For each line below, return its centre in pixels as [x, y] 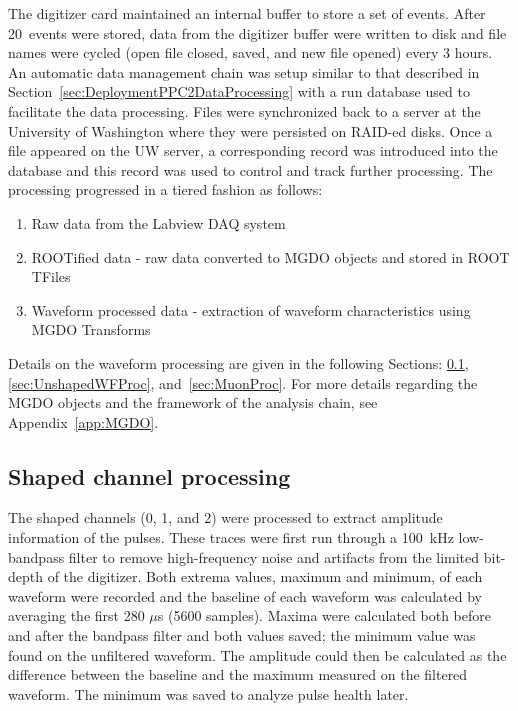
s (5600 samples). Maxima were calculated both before [324, 615]
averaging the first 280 [76, 615]
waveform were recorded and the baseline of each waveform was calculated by [245, 595]
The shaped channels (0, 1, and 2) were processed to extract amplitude [225, 517]
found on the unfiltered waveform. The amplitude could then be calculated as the [257, 654]
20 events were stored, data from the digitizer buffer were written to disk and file [257, 32]
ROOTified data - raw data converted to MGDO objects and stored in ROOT [270, 256]
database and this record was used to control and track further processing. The [250, 169]
